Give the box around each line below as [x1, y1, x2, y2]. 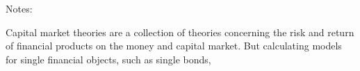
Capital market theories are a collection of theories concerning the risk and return [6, 24, 354, 39]
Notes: [6, 1, 33, 15]
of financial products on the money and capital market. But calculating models [6, 38, 342, 53]
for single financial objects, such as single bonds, [6, 52, 211, 66]
